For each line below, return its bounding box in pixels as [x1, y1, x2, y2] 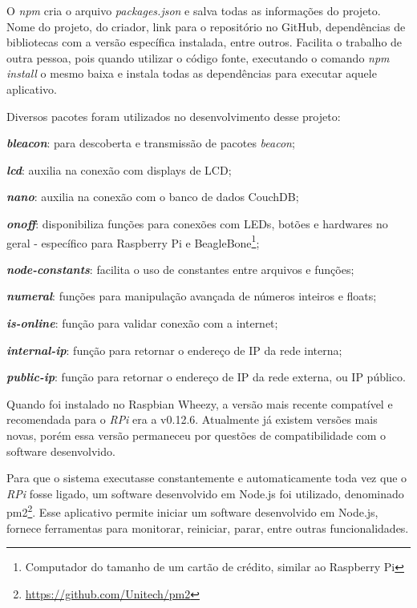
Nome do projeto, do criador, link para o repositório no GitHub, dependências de [6, 18, 406, 34]
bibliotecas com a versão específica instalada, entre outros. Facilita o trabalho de [6, 34, 403, 50]
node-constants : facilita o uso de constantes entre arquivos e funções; [6, 260, 354, 277]
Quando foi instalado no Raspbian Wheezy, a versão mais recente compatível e [6, 395, 393, 412]
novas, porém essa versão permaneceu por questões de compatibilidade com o [6, 426, 387, 443]
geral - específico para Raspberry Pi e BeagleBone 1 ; [6, 232, 260, 251]
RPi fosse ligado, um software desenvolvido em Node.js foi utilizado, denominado [6, 485, 404, 501]
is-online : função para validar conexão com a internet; [6, 314, 278, 331]
